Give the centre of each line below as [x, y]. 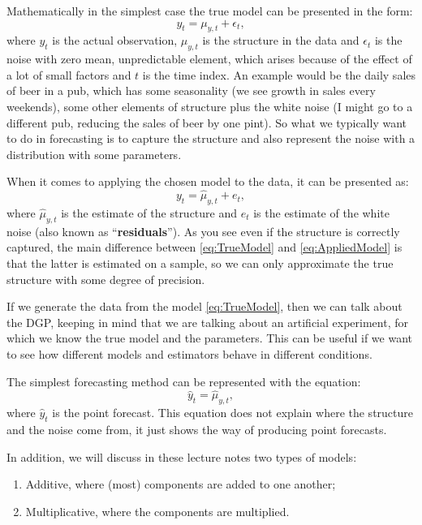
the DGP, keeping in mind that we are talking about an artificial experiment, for [207, 322]
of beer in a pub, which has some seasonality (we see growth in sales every [191, 90]
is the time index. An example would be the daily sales [279, 74]
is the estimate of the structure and [149, 212]
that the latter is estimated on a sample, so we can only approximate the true [200, 262]
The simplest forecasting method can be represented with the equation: [184, 381]
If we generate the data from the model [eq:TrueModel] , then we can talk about [205, 306]
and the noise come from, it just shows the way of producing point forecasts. [197, 429]
